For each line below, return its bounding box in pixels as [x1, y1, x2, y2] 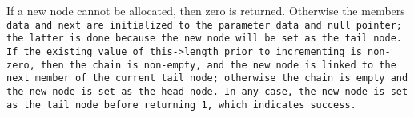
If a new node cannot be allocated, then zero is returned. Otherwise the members [6, 2, 405, 18]
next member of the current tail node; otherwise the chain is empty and [6, 72, 408, 84]
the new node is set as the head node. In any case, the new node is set [6, 85, 408, 97]
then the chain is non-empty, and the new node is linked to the [40, 59, 396, 71]
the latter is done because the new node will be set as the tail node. [6, 33, 402, 45]
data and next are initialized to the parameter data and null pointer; [6, 19, 402, 31]
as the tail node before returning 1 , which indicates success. [6, 99, 356, 111]
